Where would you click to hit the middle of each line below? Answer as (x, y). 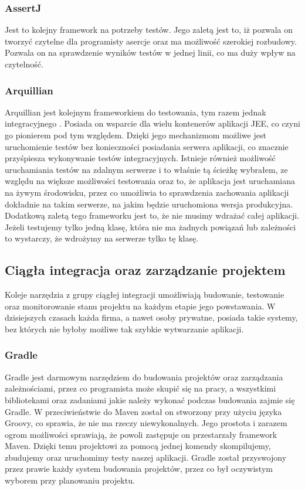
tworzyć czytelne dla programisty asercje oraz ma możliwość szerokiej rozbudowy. (151, 41)
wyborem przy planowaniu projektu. (70, 480)
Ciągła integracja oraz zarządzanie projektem (145, 270)
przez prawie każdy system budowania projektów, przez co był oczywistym (139, 469)
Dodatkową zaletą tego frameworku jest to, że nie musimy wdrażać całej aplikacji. (152, 215)
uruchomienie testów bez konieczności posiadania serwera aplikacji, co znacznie (147, 146)
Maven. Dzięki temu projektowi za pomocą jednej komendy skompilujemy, (138, 446)
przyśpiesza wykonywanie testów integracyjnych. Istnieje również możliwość (140, 158)
